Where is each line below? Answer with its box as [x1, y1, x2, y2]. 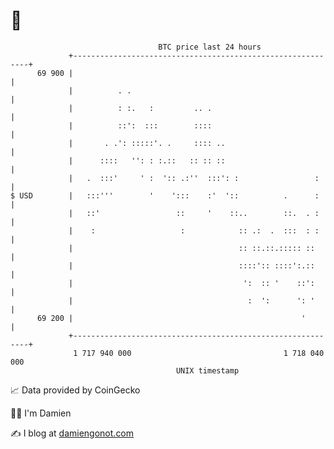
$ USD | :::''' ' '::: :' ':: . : [10, 190, 320, 201]
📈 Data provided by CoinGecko [10, 384, 141, 396]
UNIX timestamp [175, 365, 240, 376]
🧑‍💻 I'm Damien [10, 407, 72, 419]
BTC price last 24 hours [158, 42, 262, 52]
